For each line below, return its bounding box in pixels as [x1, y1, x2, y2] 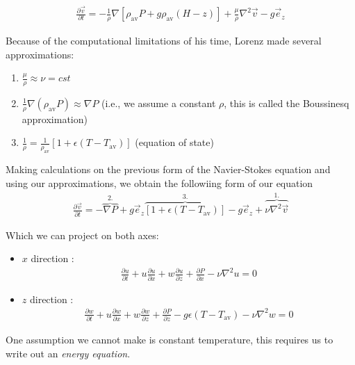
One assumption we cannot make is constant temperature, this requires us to [6, 332, 333, 347]
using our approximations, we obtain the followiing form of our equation [6, 175, 313, 190]
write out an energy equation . [6, 346, 131, 360]
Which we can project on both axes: [6, 227, 159, 242]
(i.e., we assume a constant [101, 95, 216, 110]
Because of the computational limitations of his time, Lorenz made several [6, 33, 322, 47]
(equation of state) [135, 135, 214, 149]
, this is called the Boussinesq [224, 95, 349, 110]
